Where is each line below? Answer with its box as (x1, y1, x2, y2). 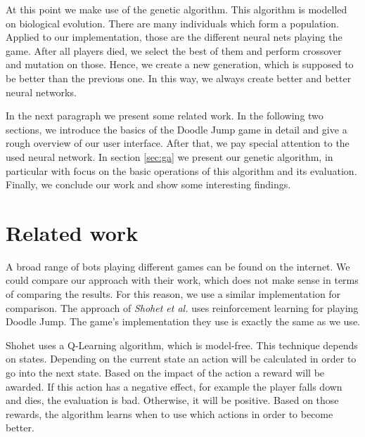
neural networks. (6, 84, 77, 99)
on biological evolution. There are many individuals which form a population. (6, 15, 339, 30)
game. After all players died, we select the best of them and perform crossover (6, 43, 342, 58)
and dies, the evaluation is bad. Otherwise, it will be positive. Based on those (6, 393, 339, 407)
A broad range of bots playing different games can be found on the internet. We (6, 259, 350, 273)
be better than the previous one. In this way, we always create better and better (6, 70, 352, 85)
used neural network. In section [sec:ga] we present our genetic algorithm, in (6, 149, 333, 164)
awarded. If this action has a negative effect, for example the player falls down (6, 379, 342, 393)
